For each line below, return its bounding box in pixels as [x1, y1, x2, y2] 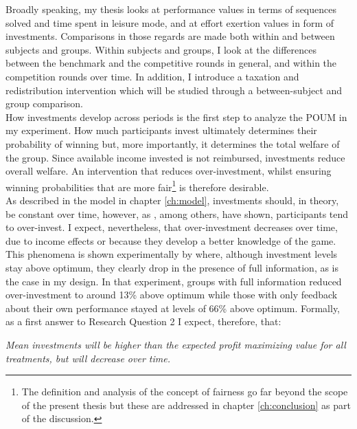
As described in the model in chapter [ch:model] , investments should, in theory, [5, 192, 339, 207]
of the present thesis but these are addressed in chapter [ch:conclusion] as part [21, 397, 351, 412]
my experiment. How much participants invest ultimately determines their [5, 123, 317, 137]
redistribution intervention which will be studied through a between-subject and [5, 82, 343, 97]
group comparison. [5, 96, 83, 111]
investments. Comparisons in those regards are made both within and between [5, 29, 335, 43]
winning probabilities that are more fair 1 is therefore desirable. [5, 177, 269, 194]
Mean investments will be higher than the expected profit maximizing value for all [5, 337, 346, 351]
